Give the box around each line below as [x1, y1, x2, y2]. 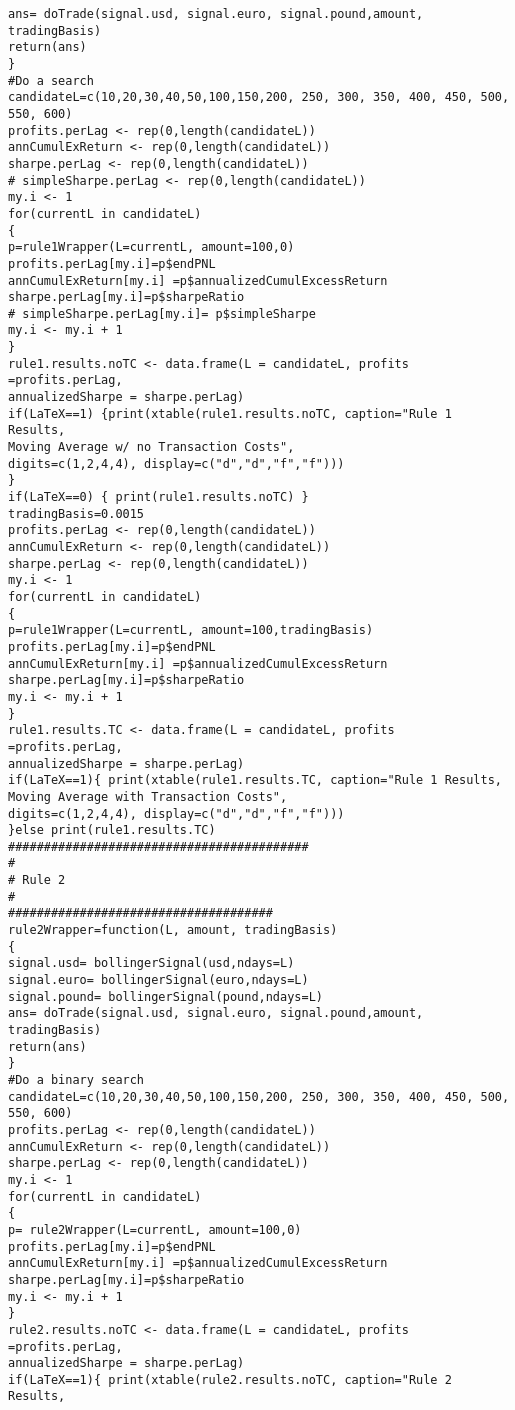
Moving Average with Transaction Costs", [8, 789, 288, 804]
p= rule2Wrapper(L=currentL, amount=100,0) [8, 1222, 302, 1237]
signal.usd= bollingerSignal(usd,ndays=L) [8, 956, 295, 971]
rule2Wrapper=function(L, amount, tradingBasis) [8, 923, 338, 938]
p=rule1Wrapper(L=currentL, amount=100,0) [8, 240, 295, 255]
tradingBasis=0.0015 [8, 506, 145, 521]
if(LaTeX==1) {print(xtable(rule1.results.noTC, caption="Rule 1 [8, 406, 452, 421]
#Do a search [8, 73, 94, 88]
